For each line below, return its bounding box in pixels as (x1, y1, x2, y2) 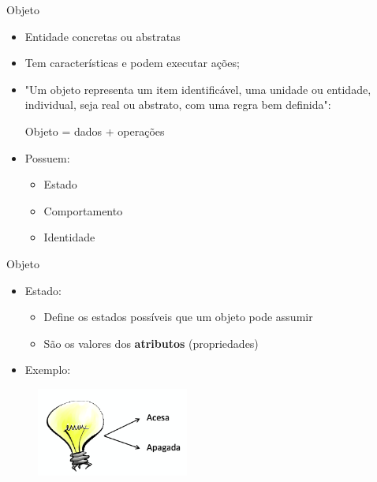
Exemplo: (24, 361, 71, 378)
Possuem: (24, 149, 70, 166)
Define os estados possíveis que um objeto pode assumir (43, 308, 313, 325)
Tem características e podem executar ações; (24, 54, 240, 71)
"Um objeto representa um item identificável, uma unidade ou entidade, (24, 80, 371, 97)
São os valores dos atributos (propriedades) (43, 334, 259, 351)
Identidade (43, 229, 95, 245)
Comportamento (43, 202, 123, 219)
